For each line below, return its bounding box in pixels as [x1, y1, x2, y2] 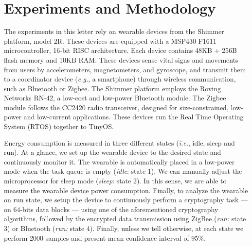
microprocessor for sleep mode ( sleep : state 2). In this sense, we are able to [4, 176, 227, 186]
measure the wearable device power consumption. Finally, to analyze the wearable [4, 185, 248, 195]
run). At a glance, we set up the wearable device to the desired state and [4, 147, 221, 157]
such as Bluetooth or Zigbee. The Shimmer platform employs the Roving [4, 83, 221, 93]
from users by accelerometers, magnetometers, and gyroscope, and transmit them [4, 64, 246, 74]
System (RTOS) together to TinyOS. [4, 121, 114, 131]
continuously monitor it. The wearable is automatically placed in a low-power [4, 156, 235, 166]
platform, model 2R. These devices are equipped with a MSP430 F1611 [4, 35, 216, 46]
